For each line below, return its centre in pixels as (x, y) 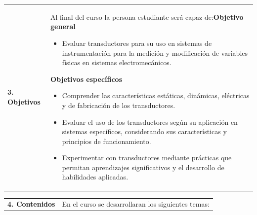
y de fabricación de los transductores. (119, 105)
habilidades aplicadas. (95, 177)
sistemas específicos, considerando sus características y (144, 131)
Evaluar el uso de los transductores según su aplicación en (150, 122)
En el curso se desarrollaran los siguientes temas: (136, 204)
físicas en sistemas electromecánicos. (117, 62)
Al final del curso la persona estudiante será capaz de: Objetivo (147, 17)
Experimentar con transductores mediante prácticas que (147, 158)
